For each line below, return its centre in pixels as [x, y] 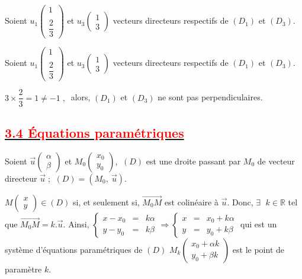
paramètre [23, 269]
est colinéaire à [191, 202]
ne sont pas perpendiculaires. [210, 97]
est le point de [258, 249]
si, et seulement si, [106, 202]
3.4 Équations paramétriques [94, 132]
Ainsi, [79, 223]
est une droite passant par [193, 161]
